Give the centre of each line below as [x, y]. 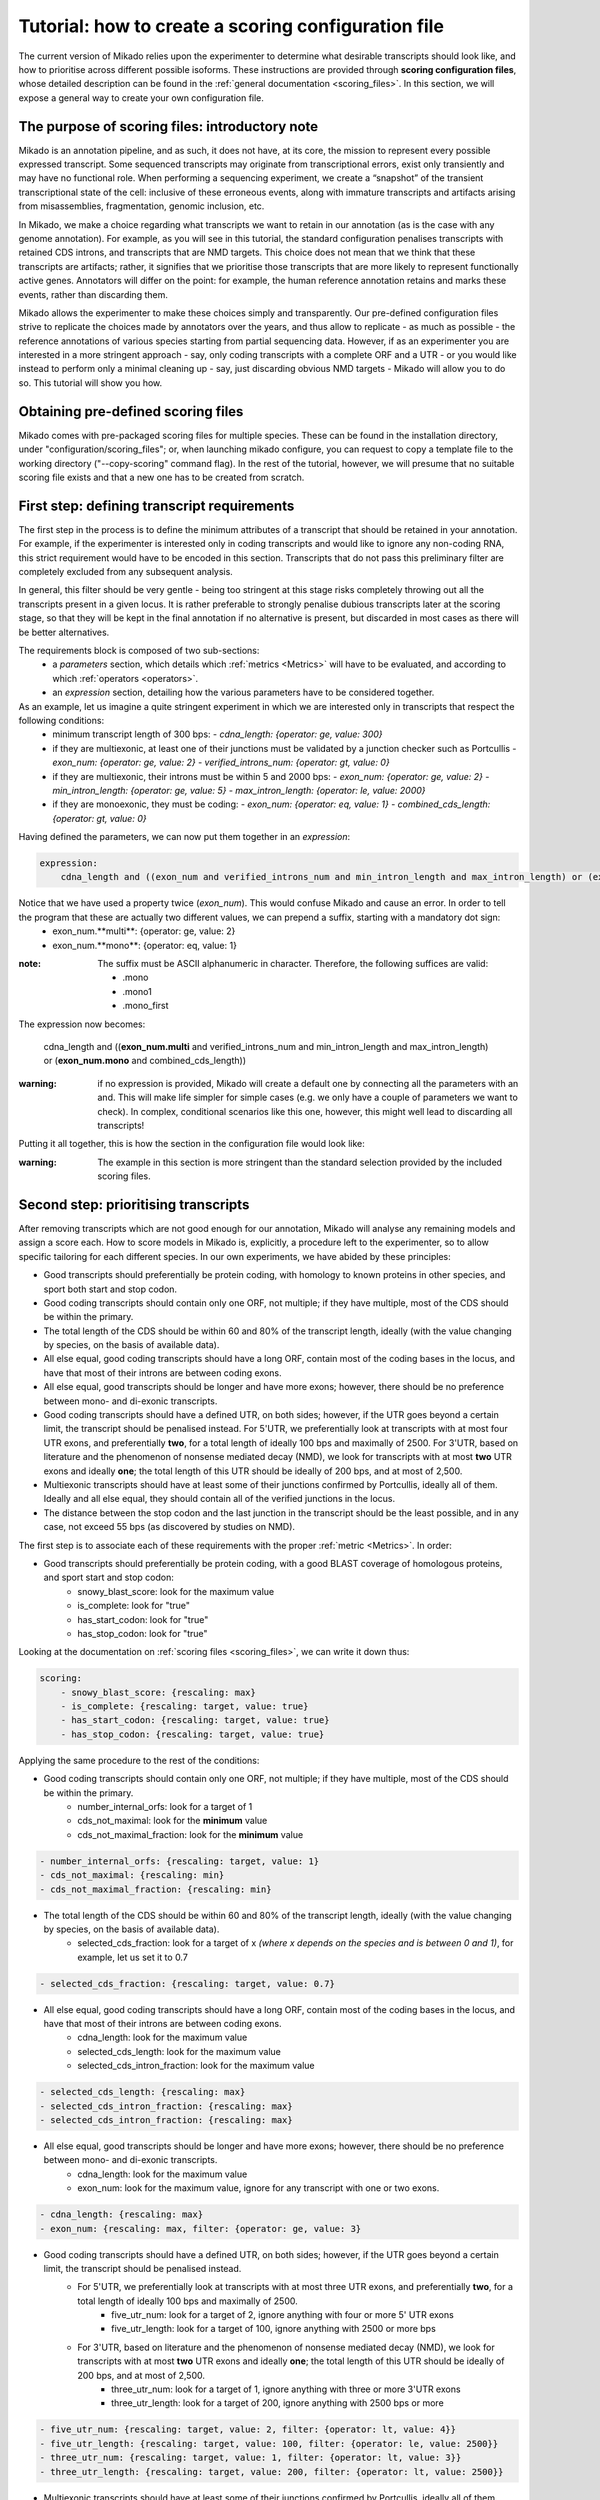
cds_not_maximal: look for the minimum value [172, 1821]
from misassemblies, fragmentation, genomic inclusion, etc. [141, 206]
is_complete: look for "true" [133, 1606]
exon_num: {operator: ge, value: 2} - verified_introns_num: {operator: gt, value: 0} [221, 762]
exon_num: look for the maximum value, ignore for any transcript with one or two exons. [258, 2188]
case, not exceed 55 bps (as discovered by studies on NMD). [169, 1527]
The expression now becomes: [82, 1024]
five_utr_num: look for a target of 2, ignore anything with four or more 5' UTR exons [282, 2315]
